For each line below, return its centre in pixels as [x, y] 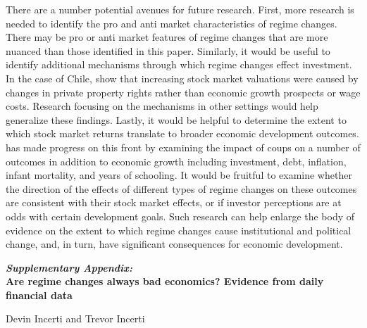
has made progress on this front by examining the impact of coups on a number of [183, 147]
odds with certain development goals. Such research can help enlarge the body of [180, 216]
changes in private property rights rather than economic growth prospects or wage [183, 92]
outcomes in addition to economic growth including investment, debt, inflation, [176, 161]
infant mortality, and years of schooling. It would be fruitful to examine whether [179, 175]
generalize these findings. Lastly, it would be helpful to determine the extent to [176, 119]
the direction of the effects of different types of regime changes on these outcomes [181, 188]
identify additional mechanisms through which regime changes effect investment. [179, 64]
